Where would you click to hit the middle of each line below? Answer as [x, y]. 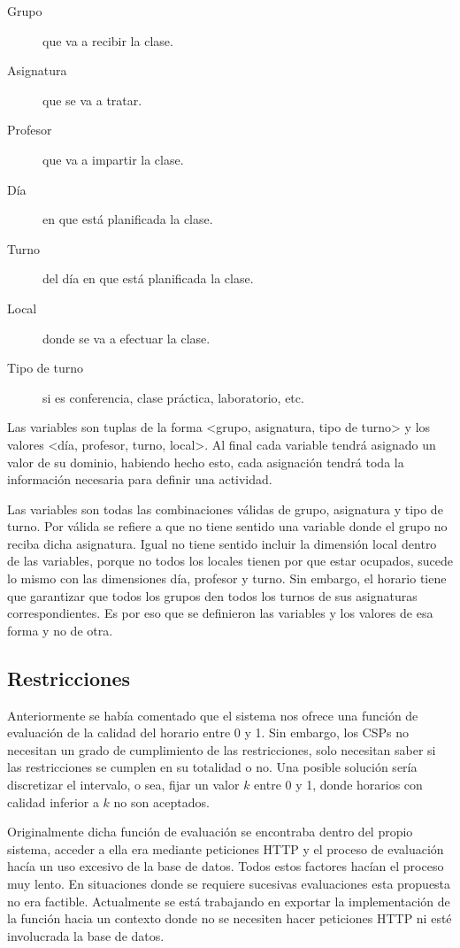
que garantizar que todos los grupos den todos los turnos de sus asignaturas [212, 595]
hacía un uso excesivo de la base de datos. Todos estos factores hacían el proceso [226, 866]
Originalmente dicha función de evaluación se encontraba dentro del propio [210, 832]
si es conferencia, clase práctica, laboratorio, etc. [173, 397]
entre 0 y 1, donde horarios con [338, 785]
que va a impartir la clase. [113, 159]
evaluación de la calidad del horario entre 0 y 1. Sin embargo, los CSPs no [208, 732]
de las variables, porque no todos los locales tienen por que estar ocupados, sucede [230, 561]
